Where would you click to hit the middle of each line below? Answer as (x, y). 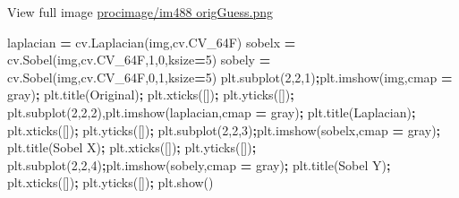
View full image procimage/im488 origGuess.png (140, 12)
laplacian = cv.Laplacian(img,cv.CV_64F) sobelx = (152, 42)
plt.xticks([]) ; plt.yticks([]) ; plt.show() (110, 182)
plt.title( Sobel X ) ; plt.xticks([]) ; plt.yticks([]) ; (132, 147)
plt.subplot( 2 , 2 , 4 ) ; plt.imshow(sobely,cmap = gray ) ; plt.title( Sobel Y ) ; (199, 164)
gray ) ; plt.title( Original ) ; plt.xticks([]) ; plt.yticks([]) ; (151, 95)
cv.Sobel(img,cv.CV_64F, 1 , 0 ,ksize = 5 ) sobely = (139, 60)
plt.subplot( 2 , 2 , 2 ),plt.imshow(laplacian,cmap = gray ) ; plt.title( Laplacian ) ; (212, 112)
